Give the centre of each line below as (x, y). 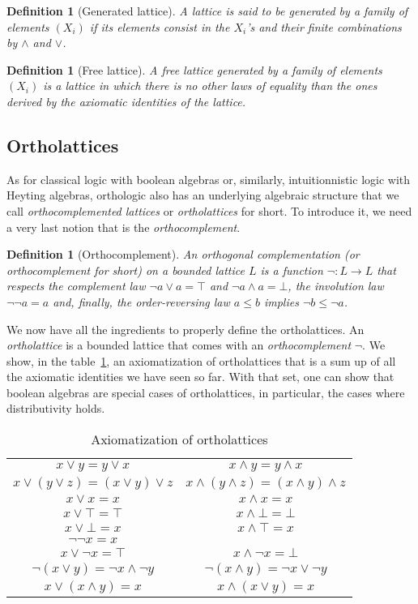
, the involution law (336, 286)
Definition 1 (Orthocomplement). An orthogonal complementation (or (183, 254)
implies (281, 301)
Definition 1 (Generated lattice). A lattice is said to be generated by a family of (207, 11)
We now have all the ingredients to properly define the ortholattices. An (186, 329)
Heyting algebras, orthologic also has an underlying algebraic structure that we (203, 195)
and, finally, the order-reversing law (141, 301)
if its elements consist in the (160, 26)
